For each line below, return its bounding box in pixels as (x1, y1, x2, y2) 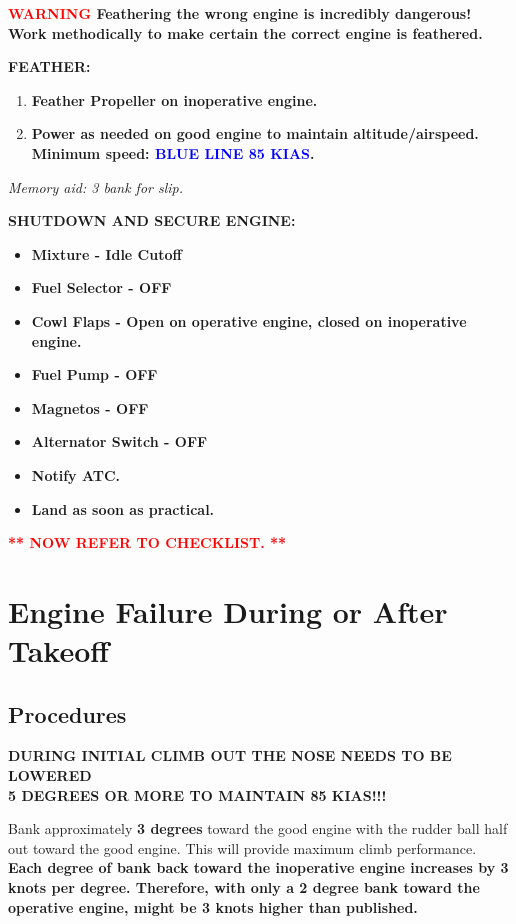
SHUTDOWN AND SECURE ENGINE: (8, 210, 296, 231)
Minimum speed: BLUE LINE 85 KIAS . (31, 142, 315, 163)
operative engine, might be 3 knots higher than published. (8, 896, 418, 917)
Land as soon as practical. (31, 498, 215, 519)
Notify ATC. (31, 464, 121, 485)
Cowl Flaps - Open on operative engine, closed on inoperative (31, 310, 467, 331)
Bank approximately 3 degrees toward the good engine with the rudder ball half (8, 818, 508, 839)
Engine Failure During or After (8, 590, 448, 631)
